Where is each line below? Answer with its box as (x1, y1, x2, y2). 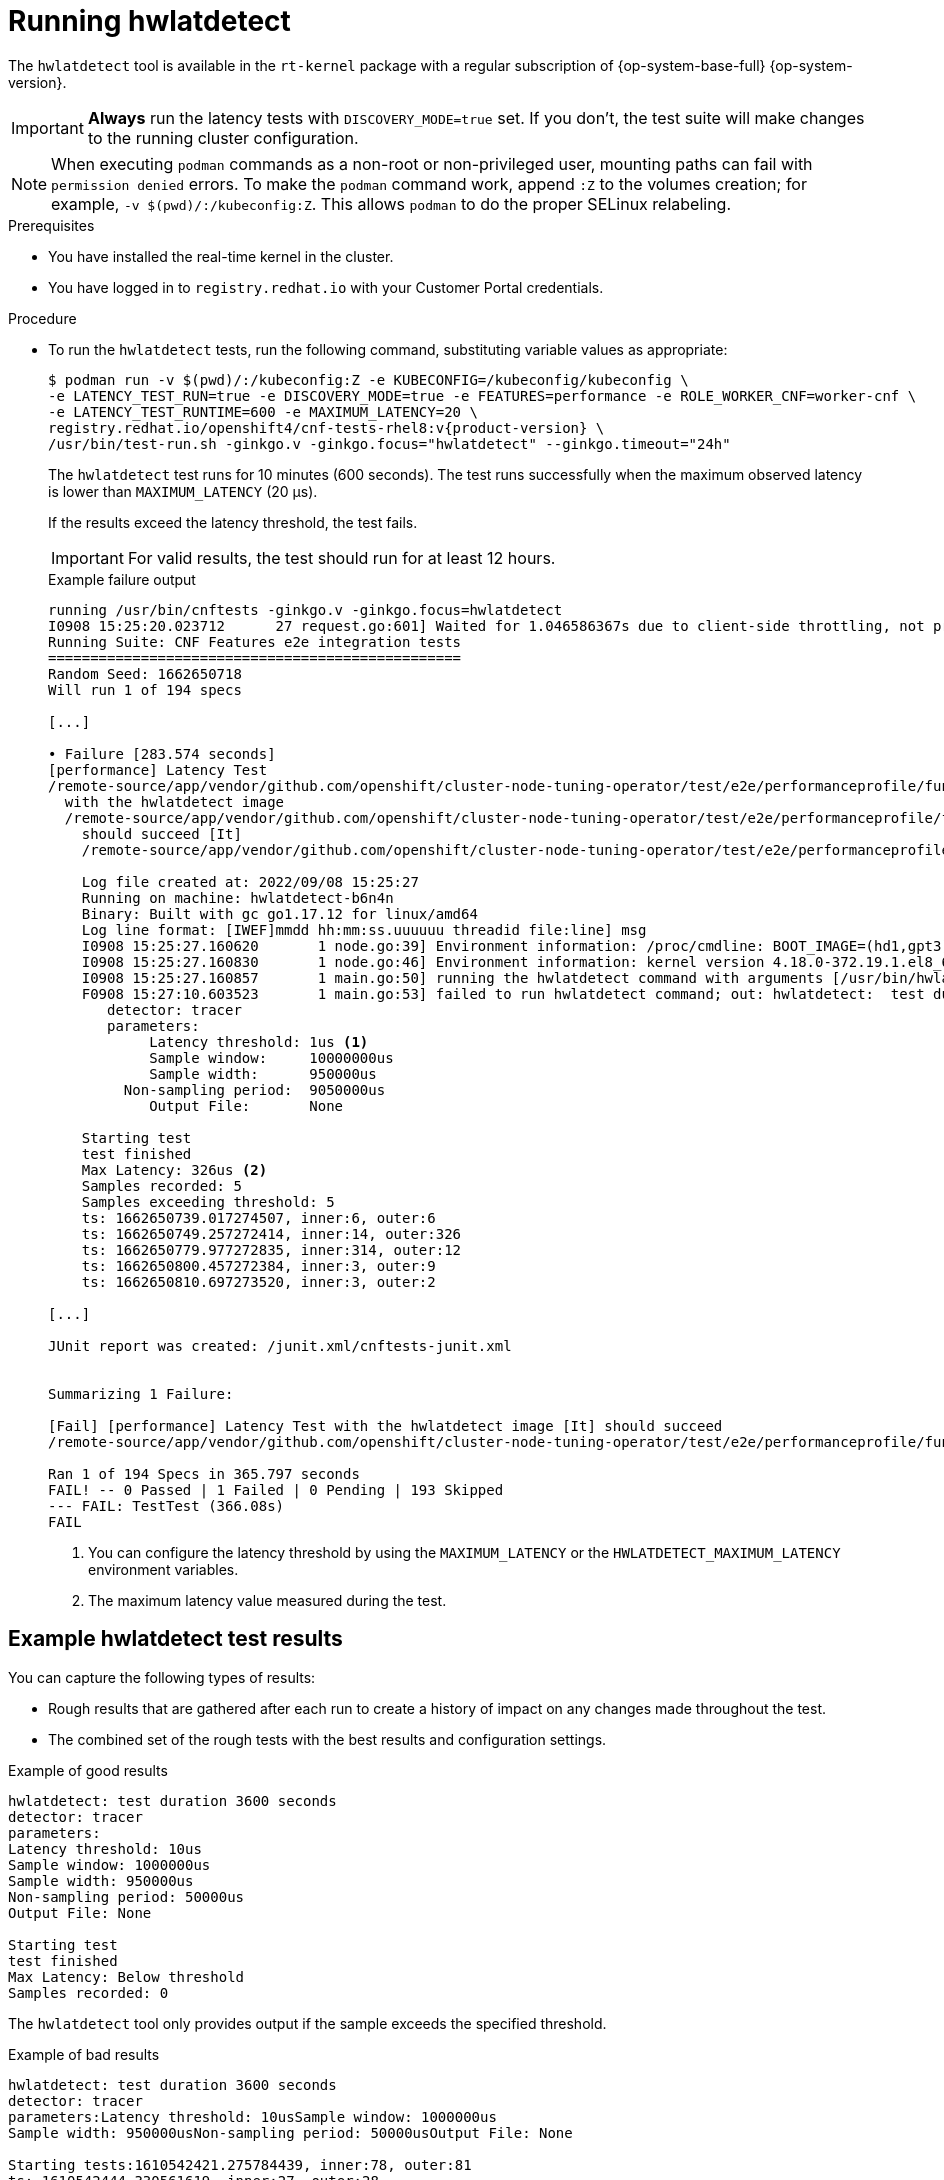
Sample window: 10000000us (149, 1049, 394, 1066)
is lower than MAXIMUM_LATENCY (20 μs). (48, 482, 318, 500)
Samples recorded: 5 (81, 1177, 242, 1194)
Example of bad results (8, 2045, 160, 2063)
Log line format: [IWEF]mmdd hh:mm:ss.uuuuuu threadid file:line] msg (81, 921, 647, 938)
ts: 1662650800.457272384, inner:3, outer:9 (81, 1257, 436, 1274)
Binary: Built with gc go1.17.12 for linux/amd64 (81, 905, 478, 922)
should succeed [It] (81, 825, 242, 842)
